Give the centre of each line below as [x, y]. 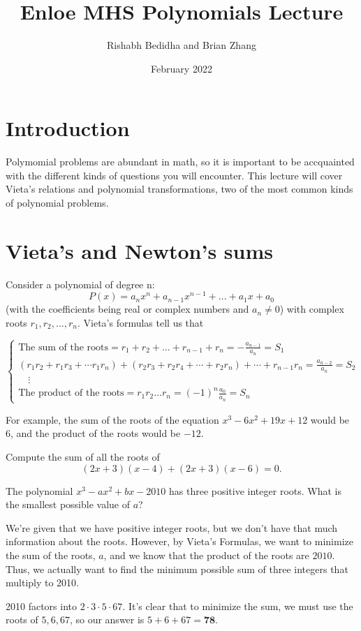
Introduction [68, 128]
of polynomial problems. [57, 203]
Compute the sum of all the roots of [83, 457]
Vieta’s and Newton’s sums [139, 250]
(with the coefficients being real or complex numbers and [127, 309]
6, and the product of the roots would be [93, 433]
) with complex [312, 309]
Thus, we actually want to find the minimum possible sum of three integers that [177, 569]
